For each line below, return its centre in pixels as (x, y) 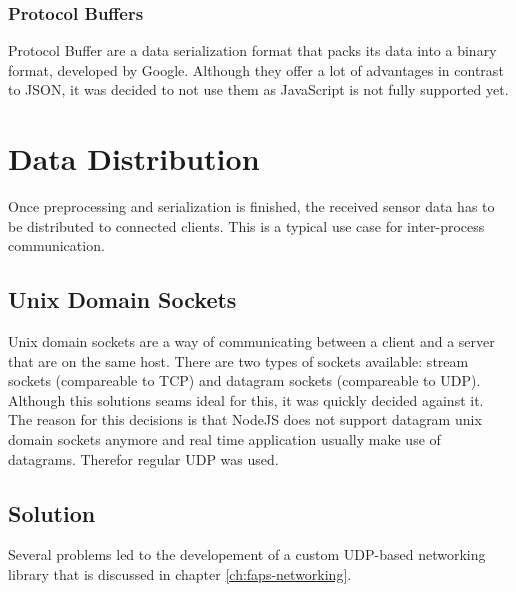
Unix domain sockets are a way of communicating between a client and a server (251, 341)
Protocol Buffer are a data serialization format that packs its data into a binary (252, 50)
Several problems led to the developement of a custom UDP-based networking (247, 554)
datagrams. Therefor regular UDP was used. (143, 458)
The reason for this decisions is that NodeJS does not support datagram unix (245, 419)
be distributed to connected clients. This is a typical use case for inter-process (246, 225)
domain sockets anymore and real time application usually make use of (224, 439)
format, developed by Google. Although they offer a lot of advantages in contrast (256, 69)
